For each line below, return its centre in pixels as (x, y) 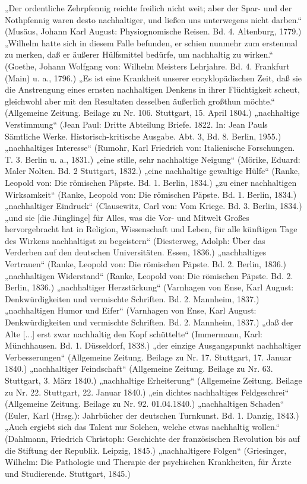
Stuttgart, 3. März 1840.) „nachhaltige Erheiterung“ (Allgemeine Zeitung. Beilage (153, 380)
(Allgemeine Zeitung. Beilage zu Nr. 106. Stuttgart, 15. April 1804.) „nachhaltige (152, 113)
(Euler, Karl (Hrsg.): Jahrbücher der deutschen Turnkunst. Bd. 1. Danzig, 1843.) (152, 415)
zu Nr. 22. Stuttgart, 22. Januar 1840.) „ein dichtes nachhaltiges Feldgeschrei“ (147, 392)
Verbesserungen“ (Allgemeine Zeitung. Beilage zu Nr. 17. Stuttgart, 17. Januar (148, 357)
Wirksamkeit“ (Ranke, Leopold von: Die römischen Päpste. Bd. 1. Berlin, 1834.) (151, 194)
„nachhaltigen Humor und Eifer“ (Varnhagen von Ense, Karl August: (131, 310)
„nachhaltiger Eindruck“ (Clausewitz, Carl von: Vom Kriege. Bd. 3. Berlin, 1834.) (153, 206)
